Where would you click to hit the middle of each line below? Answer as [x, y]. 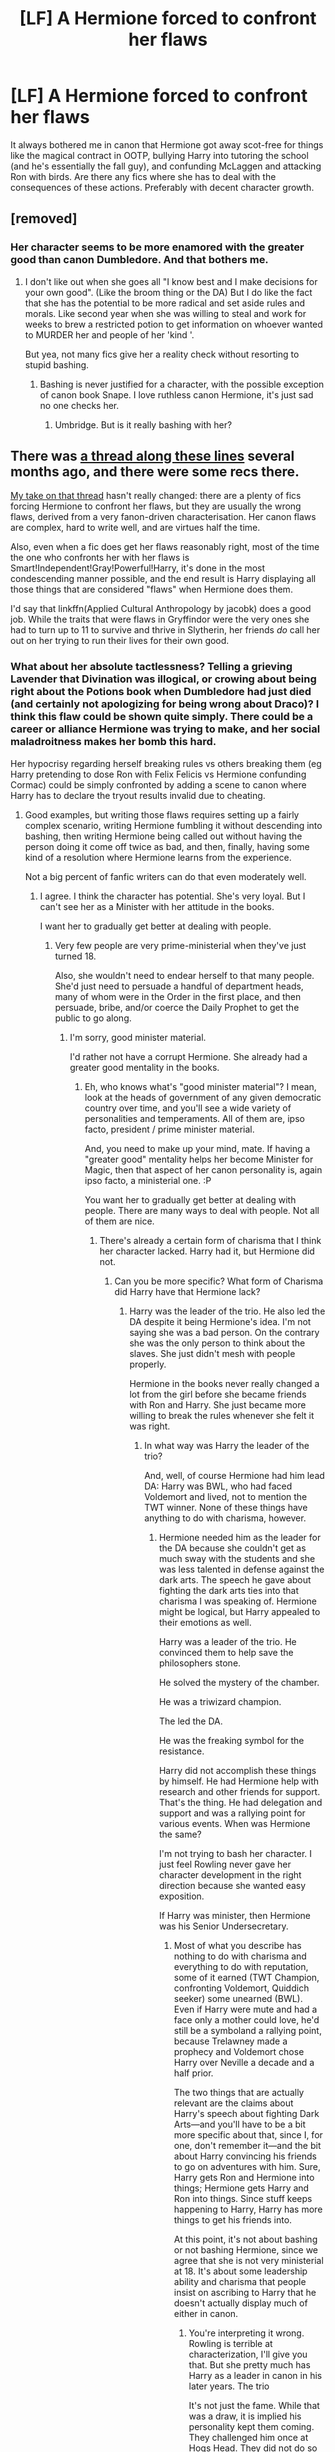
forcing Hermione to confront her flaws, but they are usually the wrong [156, 506]
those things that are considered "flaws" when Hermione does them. [151, 589]
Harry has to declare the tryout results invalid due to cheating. [138, 795]
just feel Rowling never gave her [225, 1864]
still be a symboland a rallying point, [247, 2030]
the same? [180, 1834]
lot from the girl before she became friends [218, 1394]
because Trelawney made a [230, 2041]
